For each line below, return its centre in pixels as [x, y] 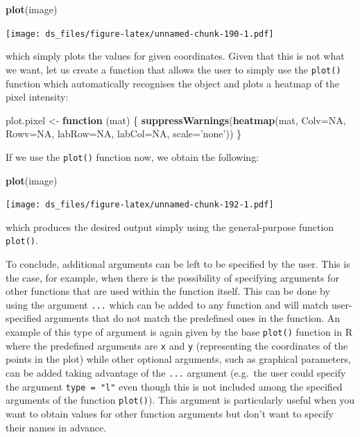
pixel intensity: [37, 97]
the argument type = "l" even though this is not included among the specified [174, 386]
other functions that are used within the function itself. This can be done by [168, 291]
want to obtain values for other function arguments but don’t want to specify [170, 413]
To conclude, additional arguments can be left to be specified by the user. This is [178, 264]
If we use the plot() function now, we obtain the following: [132, 156]
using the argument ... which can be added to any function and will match [167, 304]
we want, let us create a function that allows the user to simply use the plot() [173, 69]
